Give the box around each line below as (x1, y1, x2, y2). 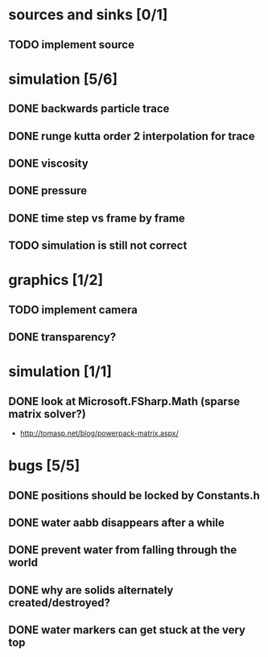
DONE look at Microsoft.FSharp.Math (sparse (8, 395, 240, 408)
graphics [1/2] (8, 271, 104, 289)
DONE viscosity (8, 156, 89, 170)
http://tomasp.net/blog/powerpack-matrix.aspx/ (19, 428, 179, 438)
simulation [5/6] (8, 70, 118, 88)
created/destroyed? (8, 596, 111, 609)
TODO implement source (8, 38, 135, 52)
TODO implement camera (8, 303, 138, 316)
